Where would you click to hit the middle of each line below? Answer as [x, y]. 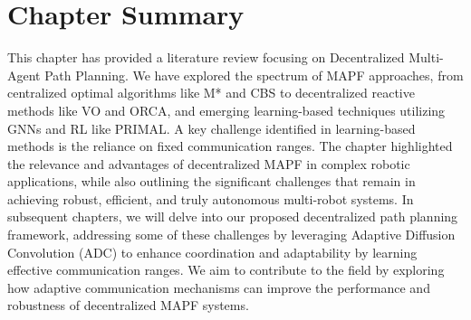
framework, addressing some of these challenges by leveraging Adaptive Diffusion [231, 235]
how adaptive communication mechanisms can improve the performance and [219, 287]
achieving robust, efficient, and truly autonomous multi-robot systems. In [211, 198]
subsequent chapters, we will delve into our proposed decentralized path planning [233, 216]
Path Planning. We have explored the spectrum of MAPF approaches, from [254, 75]
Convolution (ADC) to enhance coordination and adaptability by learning [212, 252]
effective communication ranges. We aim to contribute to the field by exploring [226, 270]
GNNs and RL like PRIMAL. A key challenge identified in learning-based [211, 128]
